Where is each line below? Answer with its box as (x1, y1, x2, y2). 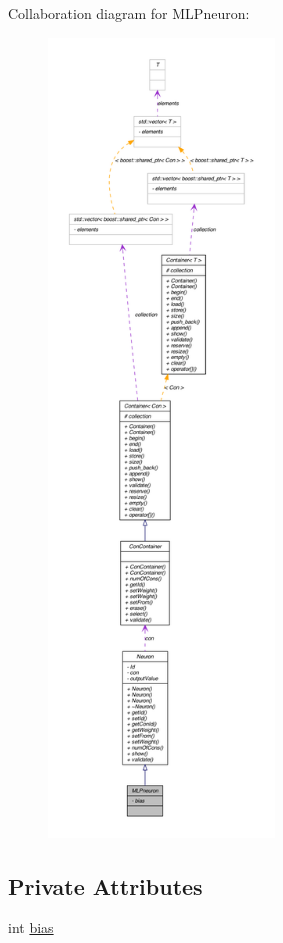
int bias (8, 917, 54, 938)
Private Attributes (8, 870, 203, 901)
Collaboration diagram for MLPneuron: (8, 3, 250, 23)
